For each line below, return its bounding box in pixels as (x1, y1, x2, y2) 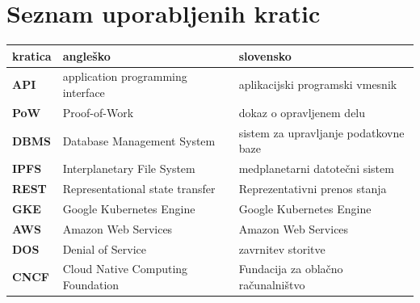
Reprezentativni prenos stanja (238, 180, 387, 197)
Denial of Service (62, 240, 146, 257)
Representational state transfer (62, 180, 216, 197)
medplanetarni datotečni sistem (238, 160, 394, 177)
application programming (62, 68, 187, 85)
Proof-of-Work (62, 103, 134, 120)
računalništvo (238, 276, 305, 292)
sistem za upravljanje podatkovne (238, 124, 405, 141)
